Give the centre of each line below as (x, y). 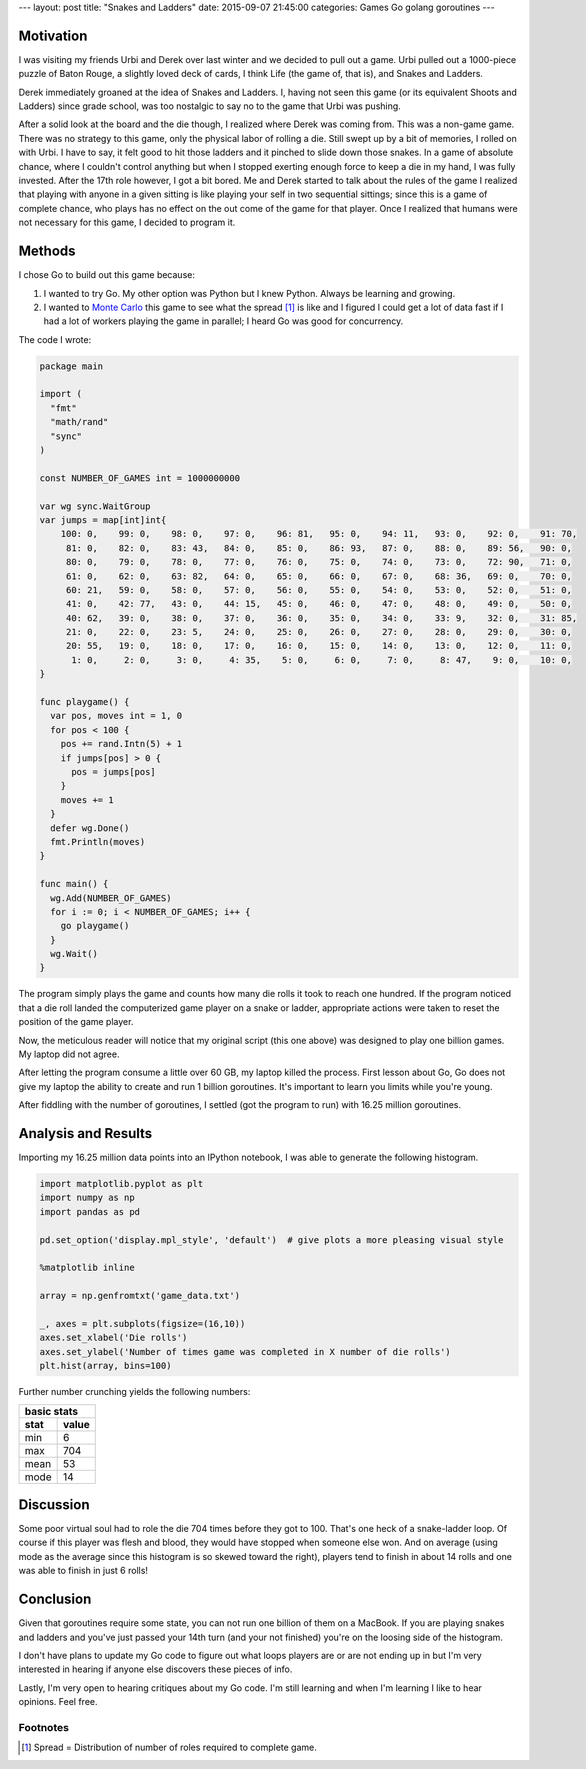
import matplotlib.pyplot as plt (121, 1184)
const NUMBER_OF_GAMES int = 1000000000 (139, 478)
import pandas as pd (89, 1211)
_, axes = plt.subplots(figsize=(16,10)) (142, 1323)
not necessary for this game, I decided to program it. (127, 222)
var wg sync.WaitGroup (95, 506)
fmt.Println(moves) (98, 841)
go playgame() (95, 926)
